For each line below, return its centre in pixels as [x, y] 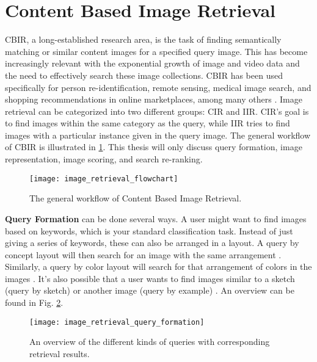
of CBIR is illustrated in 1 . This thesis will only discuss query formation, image [154, 147]
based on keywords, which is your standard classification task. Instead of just [149, 230]
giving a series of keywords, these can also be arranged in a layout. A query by [152, 243]
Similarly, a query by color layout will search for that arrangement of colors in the [158, 266]
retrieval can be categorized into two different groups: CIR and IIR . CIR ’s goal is [157, 111]
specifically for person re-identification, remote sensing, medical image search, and [158, 87]
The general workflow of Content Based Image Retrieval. [136, 198]
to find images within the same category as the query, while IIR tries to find [148, 123]
